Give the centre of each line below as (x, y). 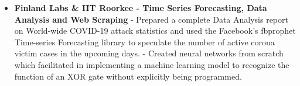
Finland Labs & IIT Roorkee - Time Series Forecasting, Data (141, 8)
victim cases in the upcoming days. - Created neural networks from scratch (149, 53)
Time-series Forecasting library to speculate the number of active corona (144, 42)
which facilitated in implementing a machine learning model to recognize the (152, 64)
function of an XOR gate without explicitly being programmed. (128, 76)
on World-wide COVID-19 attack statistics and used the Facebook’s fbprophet (155, 31)
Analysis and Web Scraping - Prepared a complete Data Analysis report (151, 19)
